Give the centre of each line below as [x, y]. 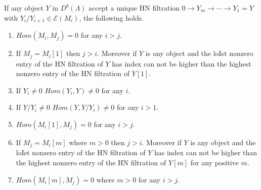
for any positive [214, 162]
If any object [24, 8]
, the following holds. [112, 17]
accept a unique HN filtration [134, 8]
